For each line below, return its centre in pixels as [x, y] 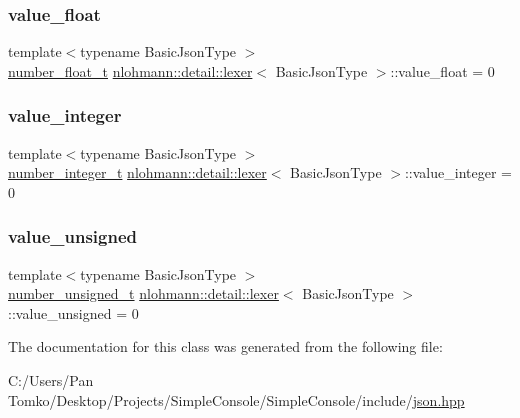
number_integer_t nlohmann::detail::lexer [137, 172]
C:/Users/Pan [51, 380]
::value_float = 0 [442, 70]
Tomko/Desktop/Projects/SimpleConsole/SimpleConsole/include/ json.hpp [236, 399]
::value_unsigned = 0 [73, 312]
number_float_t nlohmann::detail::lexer [130, 70]
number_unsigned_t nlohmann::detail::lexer [143, 293]
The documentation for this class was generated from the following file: [225, 346]
